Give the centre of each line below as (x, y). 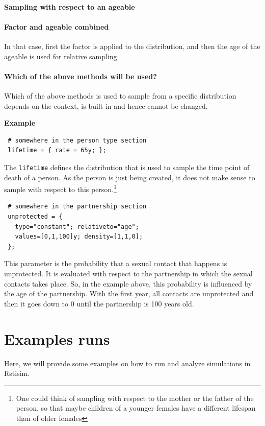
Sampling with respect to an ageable (70, 6)
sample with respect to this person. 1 (60, 188)
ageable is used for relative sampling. (62, 56)
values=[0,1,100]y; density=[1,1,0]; (79, 237)
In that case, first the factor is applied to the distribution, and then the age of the (132, 46)
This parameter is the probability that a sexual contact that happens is (116, 263)
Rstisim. (17, 373)
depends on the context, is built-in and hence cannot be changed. (106, 105)
